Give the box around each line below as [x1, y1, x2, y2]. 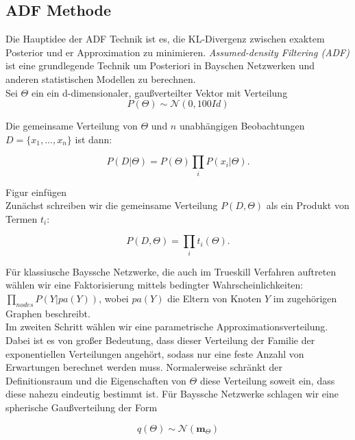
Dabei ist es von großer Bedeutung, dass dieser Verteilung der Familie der [5, 332, 315, 347]
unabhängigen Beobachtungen [179, 119, 305, 133]
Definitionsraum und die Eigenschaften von [5, 373, 186, 387]
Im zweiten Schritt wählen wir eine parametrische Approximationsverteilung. [5, 319, 328, 334]
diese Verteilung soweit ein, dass [199, 373, 335, 387]
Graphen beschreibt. [5, 306, 90, 320]
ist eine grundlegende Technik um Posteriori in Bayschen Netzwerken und [5, 58, 315, 73]
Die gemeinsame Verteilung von [5, 119, 138, 133]
